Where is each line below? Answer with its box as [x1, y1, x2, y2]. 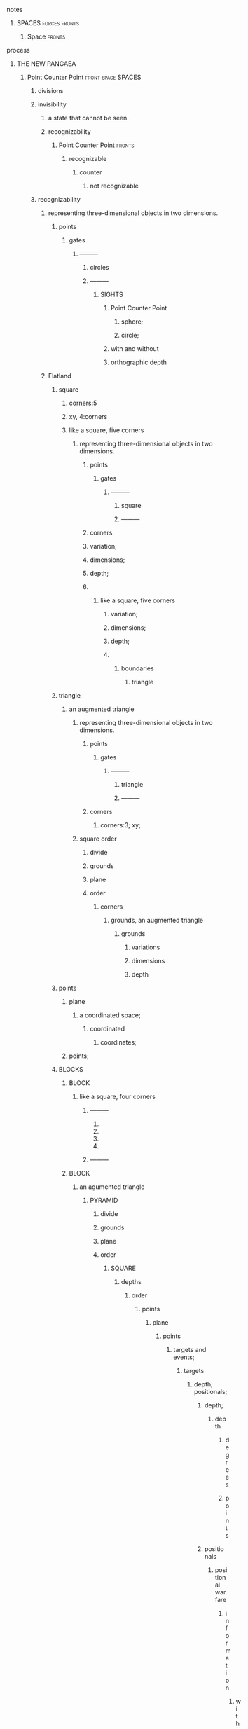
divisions [37, 87, 64, 95]
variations [131, 943, 160, 951]
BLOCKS [58, 1066, 83, 1073]
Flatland [48, 372, 71, 380]
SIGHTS [100, 290, 123, 298]
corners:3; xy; [100, 821, 141, 829]
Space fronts [27, 32, 66, 41]
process [6, 46, 30, 54]
